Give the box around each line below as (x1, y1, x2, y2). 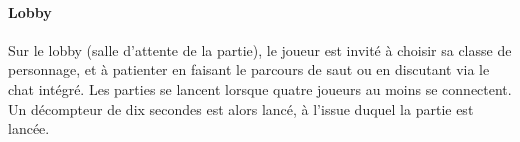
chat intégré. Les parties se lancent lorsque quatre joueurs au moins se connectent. (8, 78, 512, 99)
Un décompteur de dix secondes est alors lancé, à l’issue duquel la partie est (8, 98, 474, 119)
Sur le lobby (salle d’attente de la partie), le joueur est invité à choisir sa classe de (8, 39, 512, 60)
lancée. (8, 118, 50, 139)
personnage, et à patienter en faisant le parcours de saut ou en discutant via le (8, 59, 490, 80)
